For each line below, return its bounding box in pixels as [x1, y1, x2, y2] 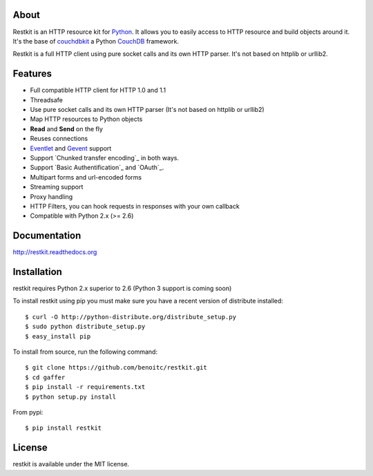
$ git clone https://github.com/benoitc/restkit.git [25, 363, 207, 372]
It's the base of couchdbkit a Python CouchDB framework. [12, 37, 180, 45]
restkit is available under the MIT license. [12, 460, 130, 468]
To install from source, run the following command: [12, 348, 158, 356]
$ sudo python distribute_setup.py [25, 323, 146, 331]
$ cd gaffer [25, 373, 66, 381]
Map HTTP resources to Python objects [30, 115, 143, 124]
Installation [12, 266, 62, 278]
